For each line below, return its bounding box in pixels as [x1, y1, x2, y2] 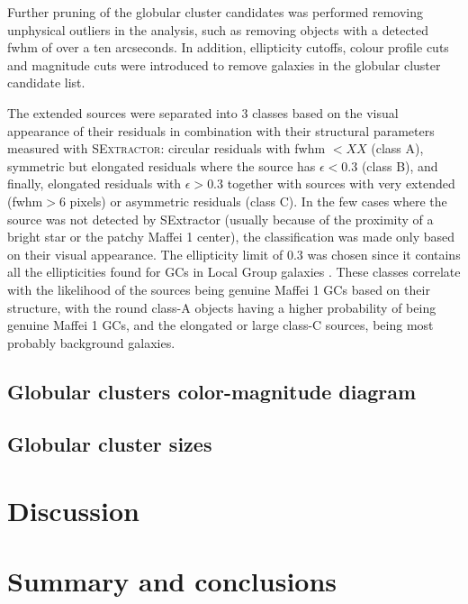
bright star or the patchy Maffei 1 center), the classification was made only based [7, 227, 455, 246]
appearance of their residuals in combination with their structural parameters [7, 121, 435, 140]
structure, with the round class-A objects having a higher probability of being [7, 297, 436, 316]
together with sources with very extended [227, 174, 455, 193]
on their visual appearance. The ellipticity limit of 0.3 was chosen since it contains [7, 244, 461, 263]
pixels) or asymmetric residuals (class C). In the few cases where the [69, 191, 447, 210]
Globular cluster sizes [7, 430, 212, 458]
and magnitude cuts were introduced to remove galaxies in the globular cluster [7, 55, 441, 74]
